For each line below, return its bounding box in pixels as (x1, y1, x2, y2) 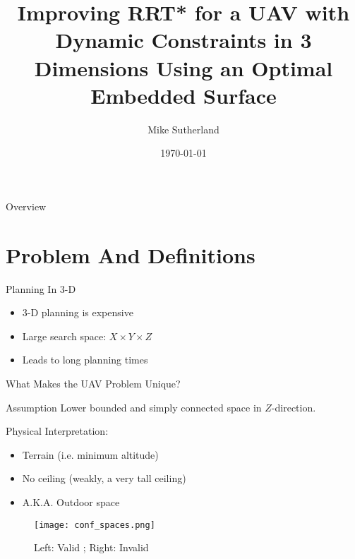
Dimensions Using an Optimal (34, 53, 333, 82)
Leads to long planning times (22, 352, 148, 367)
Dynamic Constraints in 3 (55, 25, 312, 54)
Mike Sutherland (148, 121, 219, 136)
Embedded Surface (90, 80, 277, 109)
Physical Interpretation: (6, 423, 109, 438)
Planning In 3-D (6, 281, 76, 296)
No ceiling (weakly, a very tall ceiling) (22, 471, 186, 486)
